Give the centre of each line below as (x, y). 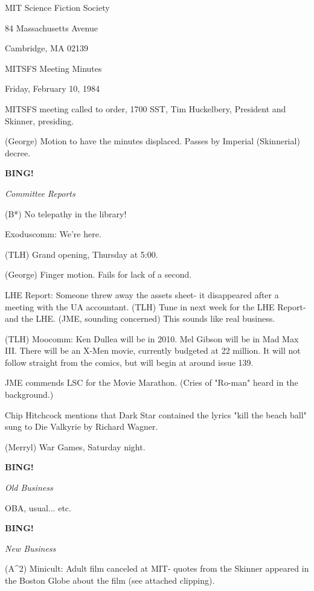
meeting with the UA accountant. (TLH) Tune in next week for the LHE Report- (155, 306)
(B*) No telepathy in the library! (66, 213)
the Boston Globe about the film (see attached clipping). (110, 580)
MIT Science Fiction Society (57, 7)
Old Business (29, 487)
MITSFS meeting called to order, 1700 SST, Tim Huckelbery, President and (146, 108)
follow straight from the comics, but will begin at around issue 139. (129, 362)
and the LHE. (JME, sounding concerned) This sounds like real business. (140, 318)
